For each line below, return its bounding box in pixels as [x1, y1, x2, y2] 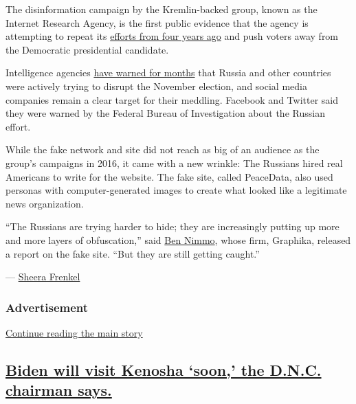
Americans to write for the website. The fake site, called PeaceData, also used [5, 169, 333, 183]
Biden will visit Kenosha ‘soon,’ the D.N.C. [5, 359, 322, 380]
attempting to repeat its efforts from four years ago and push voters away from [5, 29, 339, 43]
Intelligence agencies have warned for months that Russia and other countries [5, 65, 331, 80]
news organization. [5, 196, 84, 210]
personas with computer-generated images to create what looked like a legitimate [5, 183, 347, 197]
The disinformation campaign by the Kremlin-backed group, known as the [5, 2, 318, 16]
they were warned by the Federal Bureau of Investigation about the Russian [5, 106, 325, 120]
